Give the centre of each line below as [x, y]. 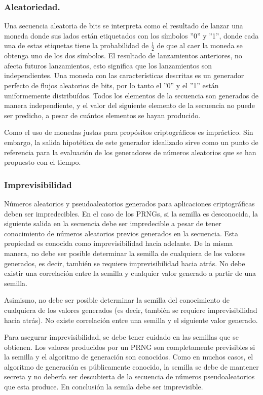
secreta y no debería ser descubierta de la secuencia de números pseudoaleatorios [129, 376]
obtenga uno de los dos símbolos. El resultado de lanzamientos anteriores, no [123, 56]
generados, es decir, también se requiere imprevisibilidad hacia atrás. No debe [125, 263]
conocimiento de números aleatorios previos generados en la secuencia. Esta [121, 233]
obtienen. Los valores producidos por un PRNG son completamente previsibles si [130, 347]
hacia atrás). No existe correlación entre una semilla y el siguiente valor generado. [131, 320]
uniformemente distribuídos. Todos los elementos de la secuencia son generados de [131, 95]
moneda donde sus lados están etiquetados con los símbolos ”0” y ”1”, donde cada [131, 35]
